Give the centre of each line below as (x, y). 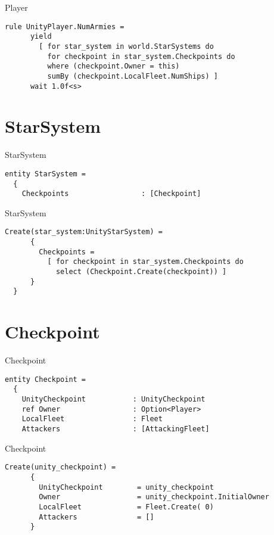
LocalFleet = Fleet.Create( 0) (126, 507)
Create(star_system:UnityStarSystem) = (84, 232)
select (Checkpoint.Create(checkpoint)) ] (141, 272)
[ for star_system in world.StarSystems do (126, 46)
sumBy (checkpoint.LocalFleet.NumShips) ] (133, 76)
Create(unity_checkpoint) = (60, 467)
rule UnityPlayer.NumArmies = (65, 27)
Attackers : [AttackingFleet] (116, 429)
